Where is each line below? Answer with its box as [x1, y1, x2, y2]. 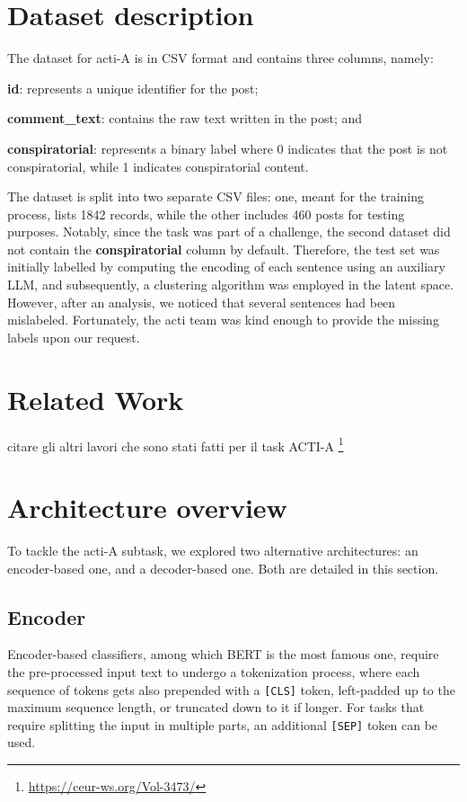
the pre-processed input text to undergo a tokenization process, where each [7, 662, 420, 681]
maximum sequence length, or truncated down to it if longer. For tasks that [7, 698, 425, 717]
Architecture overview [7, 489, 287, 525]
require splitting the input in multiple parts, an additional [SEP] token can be [7, 715, 438, 734]
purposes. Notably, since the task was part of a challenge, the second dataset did [7, 222, 451, 241]
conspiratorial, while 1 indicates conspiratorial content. [7, 156, 309, 175]
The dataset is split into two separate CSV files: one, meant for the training [7, 187, 425, 206]
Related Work [7, 380, 184, 417]
